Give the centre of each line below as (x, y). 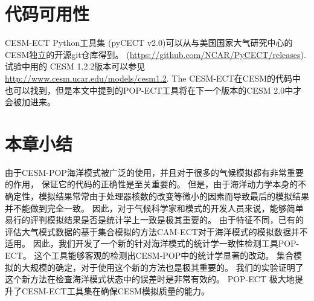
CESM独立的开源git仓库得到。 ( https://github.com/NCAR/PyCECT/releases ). (155, 54)
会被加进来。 (30, 102)
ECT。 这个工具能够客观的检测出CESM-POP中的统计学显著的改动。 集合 (149, 255)
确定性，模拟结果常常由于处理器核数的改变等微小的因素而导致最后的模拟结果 (157, 196)
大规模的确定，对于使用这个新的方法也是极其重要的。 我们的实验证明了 (162, 267)
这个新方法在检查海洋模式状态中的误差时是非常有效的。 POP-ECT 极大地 (150, 279)
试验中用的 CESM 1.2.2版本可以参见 (75, 66)
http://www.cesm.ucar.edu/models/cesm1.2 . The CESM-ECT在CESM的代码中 (153, 78)
